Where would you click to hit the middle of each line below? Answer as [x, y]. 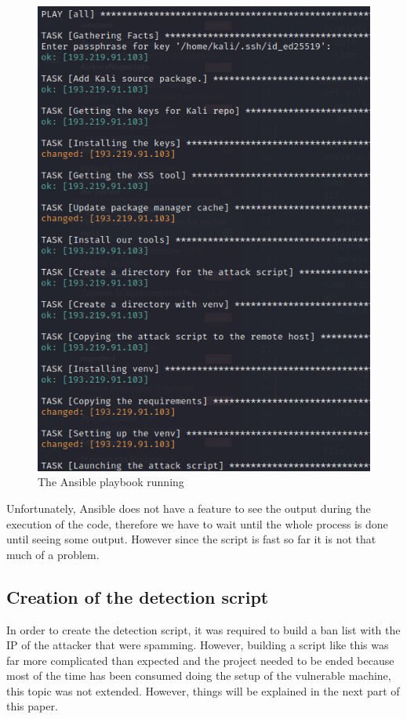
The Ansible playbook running [111, 482]
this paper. [32, 706]
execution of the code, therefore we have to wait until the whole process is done [197, 523]
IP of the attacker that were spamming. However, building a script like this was [198, 645]
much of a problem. [53, 554]
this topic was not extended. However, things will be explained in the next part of [203, 690]
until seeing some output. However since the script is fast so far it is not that [191, 539]
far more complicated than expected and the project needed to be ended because [200, 660]
